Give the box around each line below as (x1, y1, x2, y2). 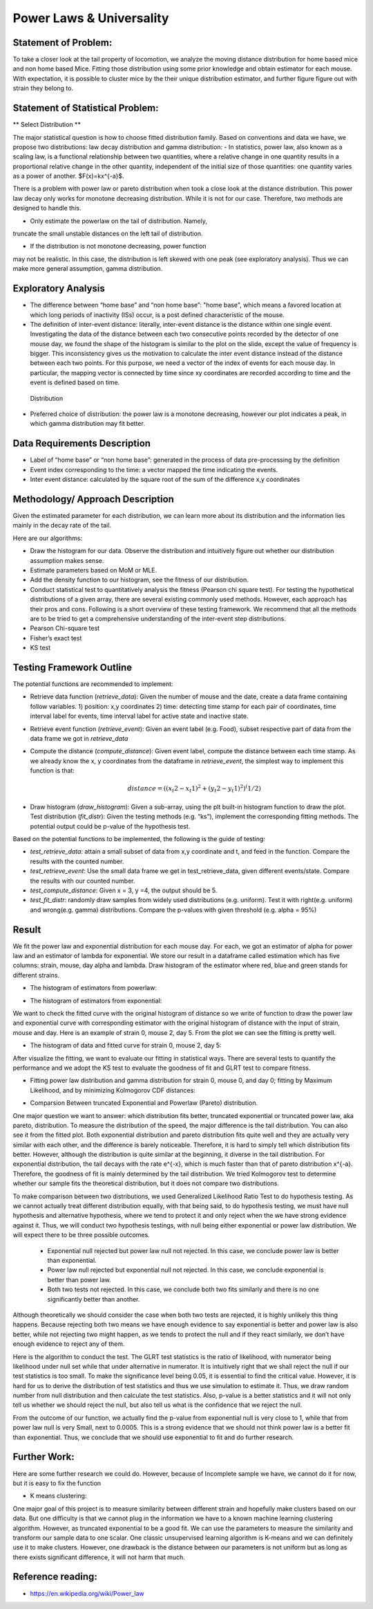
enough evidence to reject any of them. (12, 1340, 125, 1348)
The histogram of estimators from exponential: (30, 996, 162, 1005)
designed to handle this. (12, 204, 82, 213)
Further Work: (12, 1451, 75, 1463)
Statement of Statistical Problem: (12, 102, 159, 114)
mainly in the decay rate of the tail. (12, 521, 112, 530)
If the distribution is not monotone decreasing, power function (30, 242, 207, 251)
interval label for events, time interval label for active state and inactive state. (30, 712, 249, 720)
